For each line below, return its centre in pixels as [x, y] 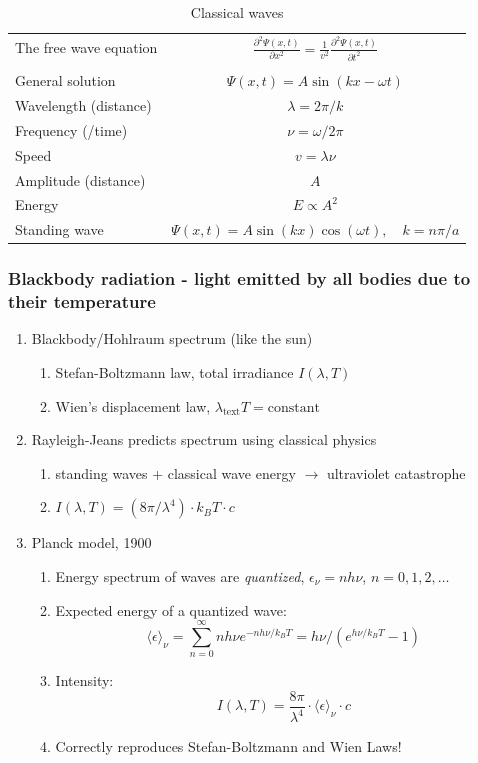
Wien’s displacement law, [133, 405]
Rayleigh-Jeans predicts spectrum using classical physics [204, 439]
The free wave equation [86, 47]
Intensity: [84, 680]
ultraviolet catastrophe [396, 472]
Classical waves [237, 12]
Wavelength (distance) [83, 105]
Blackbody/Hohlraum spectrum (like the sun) [172, 338]
